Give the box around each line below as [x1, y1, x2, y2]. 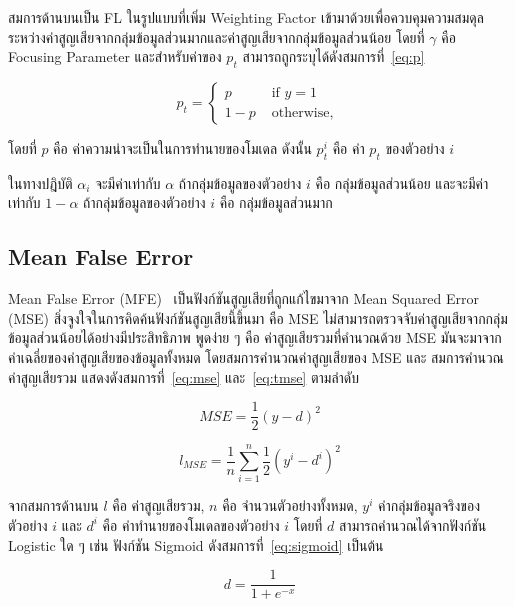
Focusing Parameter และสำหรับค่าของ [8, 46, 222, 67]
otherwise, [271, 105, 334, 120]
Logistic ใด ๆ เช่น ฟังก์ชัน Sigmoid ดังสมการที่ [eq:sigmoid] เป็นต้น [8, 534, 384, 555]
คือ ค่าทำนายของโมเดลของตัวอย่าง [102, 514, 280, 535]
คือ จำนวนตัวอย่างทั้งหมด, [222, 495, 358, 516]
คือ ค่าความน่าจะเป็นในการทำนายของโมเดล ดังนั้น [53, 137, 312, 158]
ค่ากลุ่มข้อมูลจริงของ [378, 495, 481, 516]
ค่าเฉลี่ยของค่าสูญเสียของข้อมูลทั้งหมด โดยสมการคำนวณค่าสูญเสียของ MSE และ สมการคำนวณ [8, 346, 504, 367]
